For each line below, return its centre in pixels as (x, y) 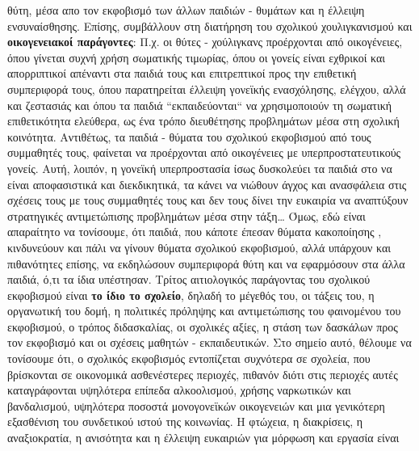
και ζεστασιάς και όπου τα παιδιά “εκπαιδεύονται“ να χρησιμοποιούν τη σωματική (200, 105)
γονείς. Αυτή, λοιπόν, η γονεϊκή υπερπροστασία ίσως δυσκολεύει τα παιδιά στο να (200, 168)
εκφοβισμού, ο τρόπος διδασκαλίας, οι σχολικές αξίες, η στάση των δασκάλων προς (203, 326)
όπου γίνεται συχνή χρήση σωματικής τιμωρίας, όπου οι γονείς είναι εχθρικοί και (197, 57)
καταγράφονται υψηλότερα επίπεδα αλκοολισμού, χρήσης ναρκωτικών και (179, 390)
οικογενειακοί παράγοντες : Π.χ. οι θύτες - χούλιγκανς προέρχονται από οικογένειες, (205, 42)
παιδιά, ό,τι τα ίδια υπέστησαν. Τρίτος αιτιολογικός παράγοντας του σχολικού (189, 279)
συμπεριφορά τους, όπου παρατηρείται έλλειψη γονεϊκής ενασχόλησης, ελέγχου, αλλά (207, 89)
